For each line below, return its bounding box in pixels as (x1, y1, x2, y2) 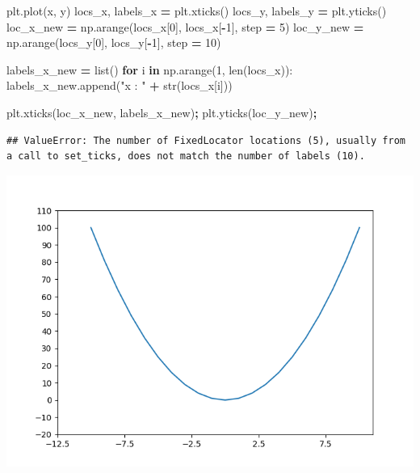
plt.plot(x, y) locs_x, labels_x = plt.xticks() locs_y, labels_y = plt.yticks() (6, 2, 387, 19)
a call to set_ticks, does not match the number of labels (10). (6, 150, 365, 163)
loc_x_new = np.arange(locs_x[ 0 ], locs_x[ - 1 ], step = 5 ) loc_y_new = (6, 18, 364, 35)
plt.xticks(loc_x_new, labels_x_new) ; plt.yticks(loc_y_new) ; (6, 103, 317, 120)
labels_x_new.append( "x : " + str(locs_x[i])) (6, 77, 233, 94)
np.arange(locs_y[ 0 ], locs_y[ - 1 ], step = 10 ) (6, 34, 221, 51)
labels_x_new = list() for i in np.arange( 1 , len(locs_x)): (6, 61, 293, 78)
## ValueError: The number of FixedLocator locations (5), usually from (6, 134, 405, 146)
